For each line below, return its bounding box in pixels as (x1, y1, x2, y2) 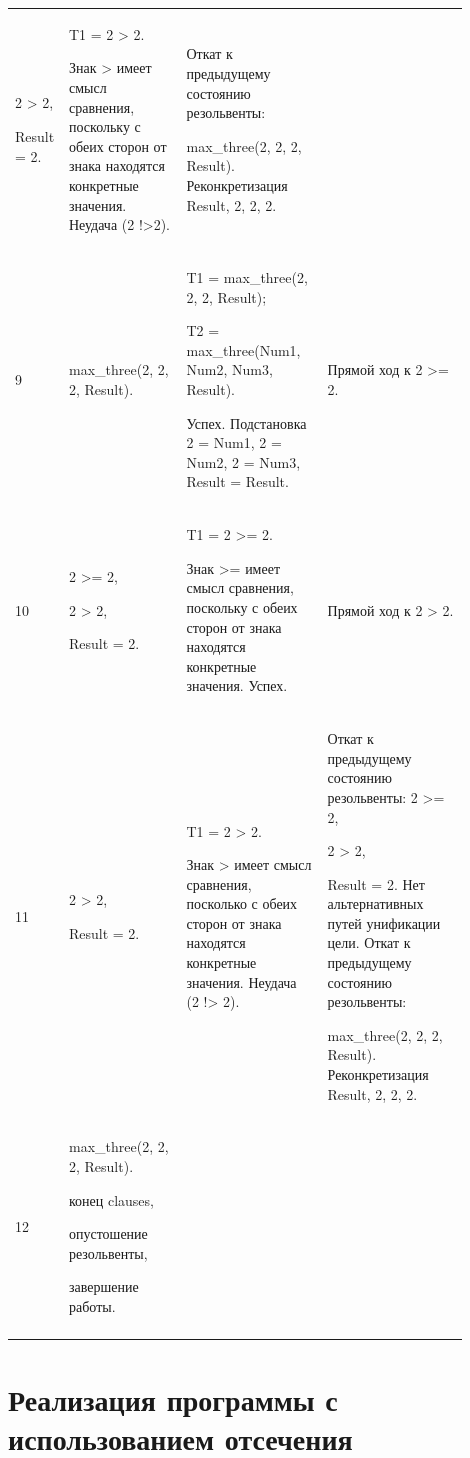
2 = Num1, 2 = (186, 432, 282, 453)
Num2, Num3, (186, 359, 273, 380)
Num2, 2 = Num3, (186, 451, 301, 472)
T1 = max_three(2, (186, 266, 308, 287)
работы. (68, 1296, 116, 1317)
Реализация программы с (8, 1378, 338, 1419)
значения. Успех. (186, 675, 288, 696)
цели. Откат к (327, 932, 411, 953)
